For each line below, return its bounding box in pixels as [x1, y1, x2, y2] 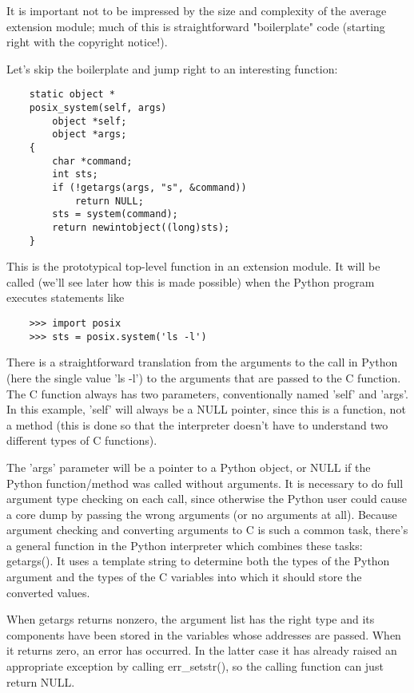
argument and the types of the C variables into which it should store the [6, 568, 362, 585]
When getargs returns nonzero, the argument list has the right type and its [6, 611, 375, 628]
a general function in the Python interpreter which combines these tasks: [6, 537, 363, 553]
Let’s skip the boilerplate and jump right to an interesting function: [6, 60, 338, 77]
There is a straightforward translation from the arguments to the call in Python [6, 354, 398, 370]
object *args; [52, 129, 127, 141]
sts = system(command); [52, 208, 178, 220]
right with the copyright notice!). [6, 34, 168, 50]
